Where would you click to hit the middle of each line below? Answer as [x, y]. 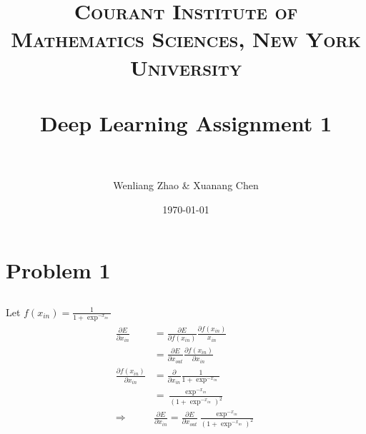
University [186, 67]
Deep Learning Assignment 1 [186, 122]
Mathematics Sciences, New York [186, 39]
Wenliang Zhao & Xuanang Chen [186, 185]
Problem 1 [58, 270]
